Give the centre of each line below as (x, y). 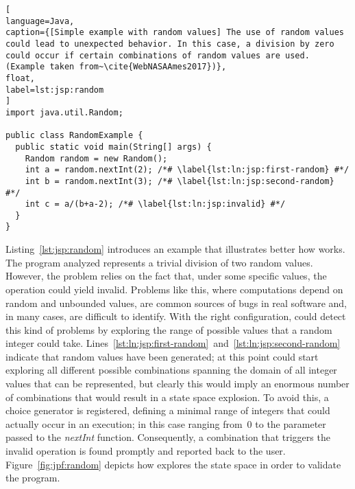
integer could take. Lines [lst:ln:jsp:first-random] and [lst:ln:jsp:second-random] (173, 343)
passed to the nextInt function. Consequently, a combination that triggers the (168, 437)
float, (20, 78)
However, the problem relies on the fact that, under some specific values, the (166, 276)
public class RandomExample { (74, 136)
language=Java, (40, 21)
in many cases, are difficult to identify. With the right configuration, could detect (176, 316)
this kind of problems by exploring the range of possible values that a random (169, 329)
